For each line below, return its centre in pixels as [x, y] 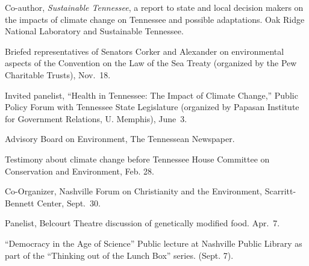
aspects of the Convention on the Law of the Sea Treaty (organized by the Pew [151, 63]
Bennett [20, 203]
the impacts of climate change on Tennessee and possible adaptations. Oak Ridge [155, 19]
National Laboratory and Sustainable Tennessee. [94, 31]
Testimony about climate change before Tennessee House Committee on [137, 159]
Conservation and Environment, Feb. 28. [80, 171]
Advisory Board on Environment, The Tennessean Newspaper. [120, 139]
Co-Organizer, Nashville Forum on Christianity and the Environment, [134, 191]
